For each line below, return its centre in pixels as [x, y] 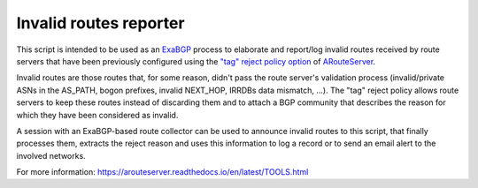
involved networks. [51, 155]
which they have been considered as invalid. [97, 115]
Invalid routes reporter [100, 23]
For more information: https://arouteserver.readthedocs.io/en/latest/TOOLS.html [162, 172]
